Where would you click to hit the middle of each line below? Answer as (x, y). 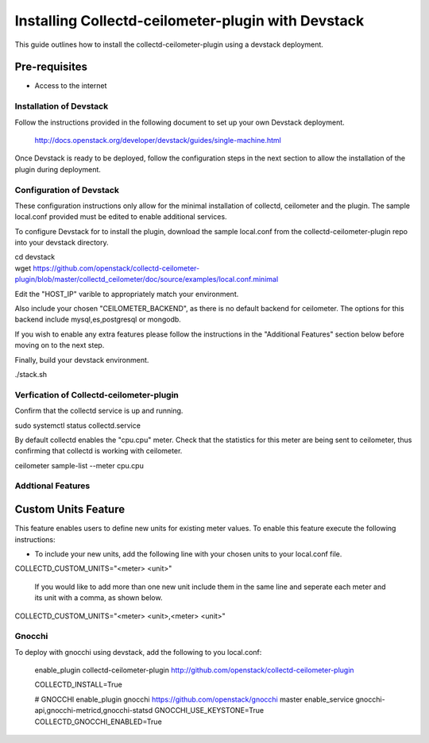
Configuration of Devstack (67, 190)
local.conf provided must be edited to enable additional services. (121, 217)
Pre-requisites (51, 67)
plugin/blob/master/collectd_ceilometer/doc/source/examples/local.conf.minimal (147, 279)
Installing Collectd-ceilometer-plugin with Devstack (189, 21)
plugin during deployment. (58, 169)
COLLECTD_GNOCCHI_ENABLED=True (98, 722)
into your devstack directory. (62, 243)
